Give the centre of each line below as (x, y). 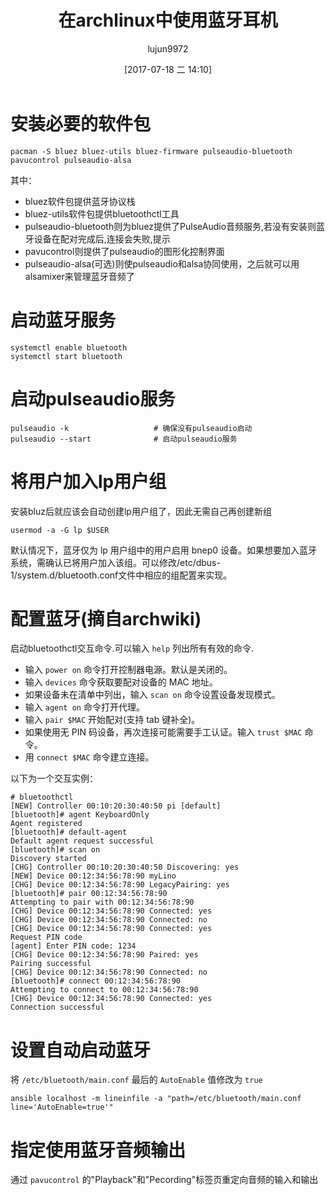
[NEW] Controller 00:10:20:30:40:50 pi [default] (116, 806)
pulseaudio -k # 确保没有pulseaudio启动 (131, 428)
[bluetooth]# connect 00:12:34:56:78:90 (96, 981)
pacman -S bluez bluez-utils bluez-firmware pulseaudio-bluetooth (151, 151)
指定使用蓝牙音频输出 (98, 1150)
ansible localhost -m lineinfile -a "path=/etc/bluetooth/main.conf (156, 1099)
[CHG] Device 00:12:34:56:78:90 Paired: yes (104, 955)
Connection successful (57, 1007)
